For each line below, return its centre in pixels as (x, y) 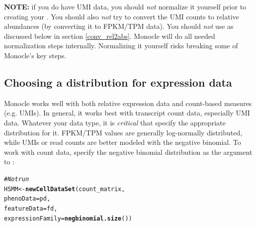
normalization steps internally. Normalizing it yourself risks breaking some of (121, 46)
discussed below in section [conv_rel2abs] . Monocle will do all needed (110, 36)
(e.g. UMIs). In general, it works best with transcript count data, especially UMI (127, 113)
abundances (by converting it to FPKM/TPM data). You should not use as (119, 26)
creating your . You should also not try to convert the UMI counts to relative (122, 16)
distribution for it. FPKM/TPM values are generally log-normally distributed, (123, 132)
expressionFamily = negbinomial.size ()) (68, 218)
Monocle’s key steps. (35, 55)
